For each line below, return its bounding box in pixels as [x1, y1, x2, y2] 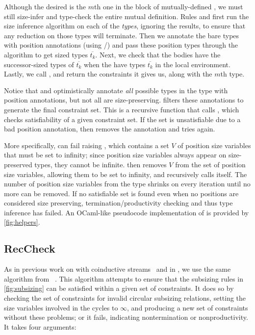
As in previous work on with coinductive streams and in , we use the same [4, 264, 231, 274]
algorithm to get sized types [4, 49, 88, 59]
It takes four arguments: [4, 321, 76, 332]
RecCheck [4, 241, 55, 256]
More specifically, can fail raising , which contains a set [4, 140, 169, 150]
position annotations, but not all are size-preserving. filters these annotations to [4, 95, 244, 105]
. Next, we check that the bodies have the [95, 49, 221, 59]
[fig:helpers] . [4, 217, 40, 227]
